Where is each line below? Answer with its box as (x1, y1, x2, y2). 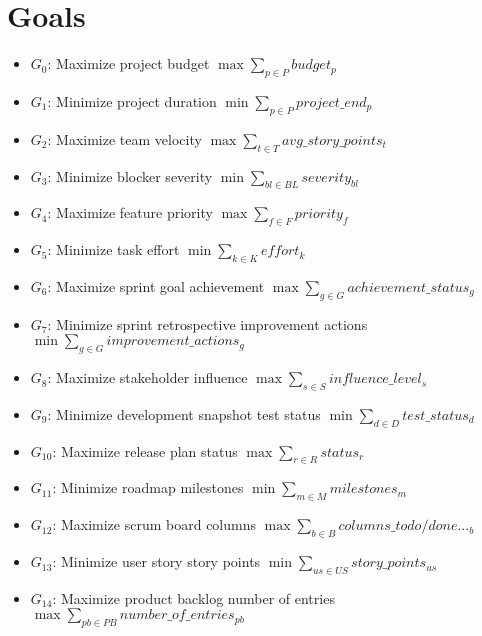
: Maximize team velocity (47, 128, 202, 149)
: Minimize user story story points (52, 551, 261, 572)
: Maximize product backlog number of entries (52, 587, 335, 608)
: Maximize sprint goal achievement (47, 275, 265, 296)
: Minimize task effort (47, 239, 180, 260)
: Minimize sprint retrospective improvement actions (47, 313, 368, 334)
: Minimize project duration (47, 90, 217, 111)
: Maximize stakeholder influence (47, 367, 248, 388)
